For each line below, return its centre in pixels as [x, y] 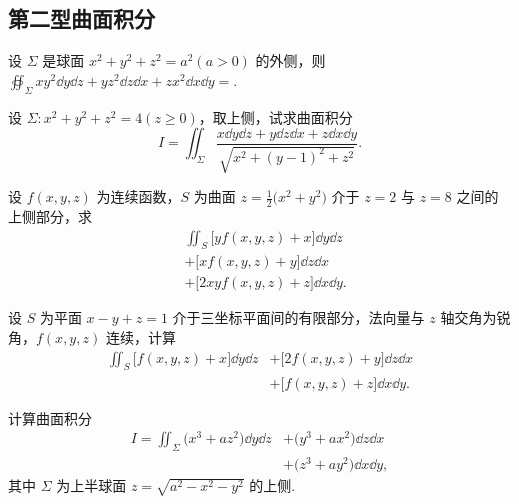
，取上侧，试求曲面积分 [275, 116]
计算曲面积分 [50, 417]
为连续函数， [138, 196]
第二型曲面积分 [81, 18]
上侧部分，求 [50, 216]
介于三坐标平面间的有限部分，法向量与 [298, 317]
